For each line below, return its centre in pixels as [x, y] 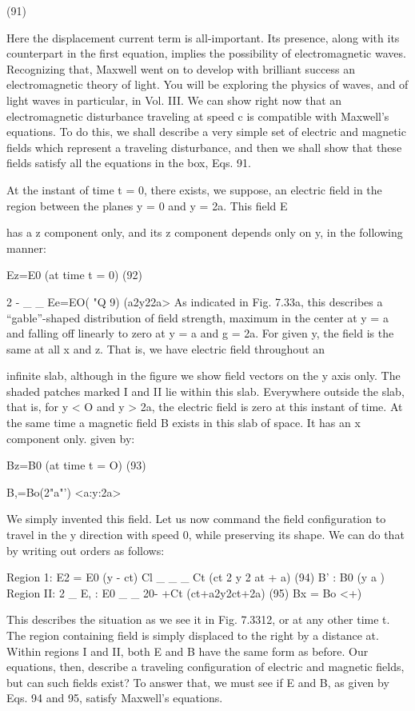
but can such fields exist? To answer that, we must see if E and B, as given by [198, 682]
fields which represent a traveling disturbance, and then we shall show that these [204, 147]
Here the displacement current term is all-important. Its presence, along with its [203, 37]
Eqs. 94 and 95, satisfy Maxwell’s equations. [115, 698]
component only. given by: [71, 438]
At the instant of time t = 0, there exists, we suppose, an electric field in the [194, 189]
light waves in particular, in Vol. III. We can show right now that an [174, 100]
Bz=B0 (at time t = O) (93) [76, 465]
